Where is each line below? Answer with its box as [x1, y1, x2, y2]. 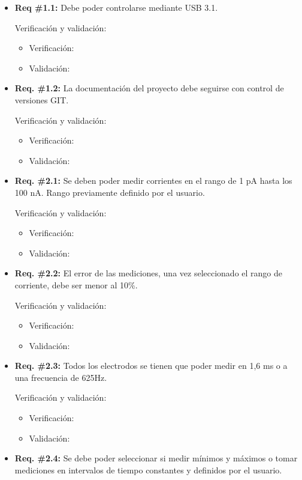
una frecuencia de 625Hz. [14, 371, 107, 383]
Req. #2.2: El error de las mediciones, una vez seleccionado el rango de [14, 267, 283, 279]
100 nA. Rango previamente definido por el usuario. [14, 186, 205, 198]
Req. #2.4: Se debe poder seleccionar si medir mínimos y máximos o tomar [14, 452, 298, 464]
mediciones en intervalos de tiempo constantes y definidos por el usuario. [14, 463, 282, 476]
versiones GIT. [14, 93, 69, 106]
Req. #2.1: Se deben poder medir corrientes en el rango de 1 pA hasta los [14, 174, 292, 187]
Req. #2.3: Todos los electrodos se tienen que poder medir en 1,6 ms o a [14, 359, 288, 372]
